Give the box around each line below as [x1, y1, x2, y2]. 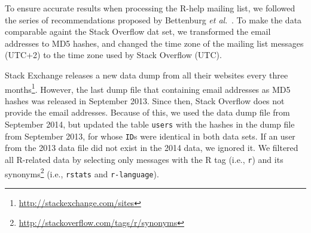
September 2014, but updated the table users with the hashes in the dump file [5, 118, 295, 130]
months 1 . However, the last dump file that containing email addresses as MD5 [5, 81, 291, 95]
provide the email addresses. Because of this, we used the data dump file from [5, 106, 290, 119]
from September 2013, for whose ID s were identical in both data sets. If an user [5, 129, 295, 142]
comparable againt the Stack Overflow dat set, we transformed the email [5, 25, 271, 38]
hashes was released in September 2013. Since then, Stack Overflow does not [5, 94, 285, 107]
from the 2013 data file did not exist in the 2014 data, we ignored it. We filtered [5, 141, 298, 154]
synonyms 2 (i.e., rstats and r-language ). [5, 165, 159, 180]
